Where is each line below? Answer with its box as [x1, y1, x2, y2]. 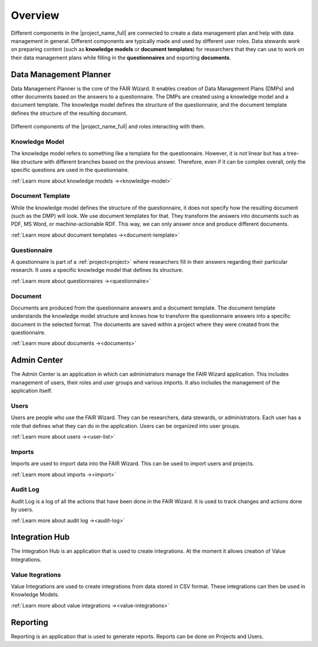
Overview [11, 9, 59, 22]
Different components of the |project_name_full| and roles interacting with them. [11, 123, 206, 130]
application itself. [11, 387, 52, 394]
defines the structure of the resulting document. [11, 110, 128, 117]
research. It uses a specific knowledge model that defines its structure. [11, 267, 184, 274]
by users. [11, 506, 34, 513]
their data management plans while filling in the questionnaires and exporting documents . [11, 54, 231, 61]
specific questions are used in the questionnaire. [11, 167, 130, 174]
